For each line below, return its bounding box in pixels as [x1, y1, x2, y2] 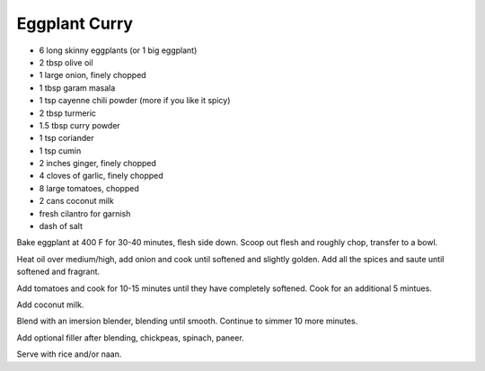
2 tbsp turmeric [39, 108, 97, 119]
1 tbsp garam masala [39, 82, 116, 93]
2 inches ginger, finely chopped [39, 158, 157, 169]
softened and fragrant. [16, 266, 101, 278]
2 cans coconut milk [39, 196, 114, 207]
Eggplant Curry [16, 13, 134, 33]
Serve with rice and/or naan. [16, 349, 122, 359]
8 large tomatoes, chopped [39, 182, 139, 193]
